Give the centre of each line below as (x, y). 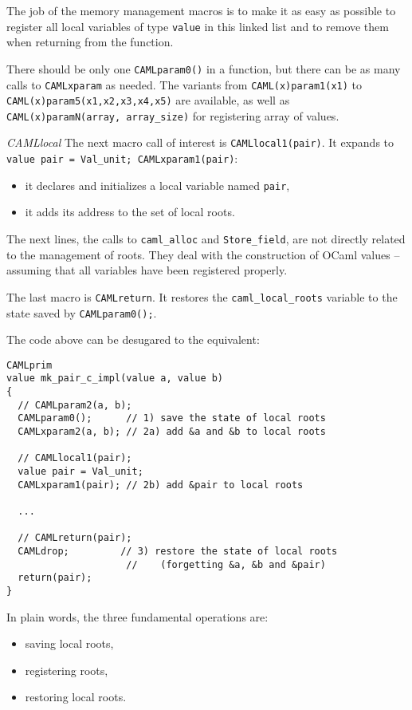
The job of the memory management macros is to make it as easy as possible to (201, 10)
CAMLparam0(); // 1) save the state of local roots (172, 418)
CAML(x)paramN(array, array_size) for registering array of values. (173, 115)
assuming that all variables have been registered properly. (147, 270)
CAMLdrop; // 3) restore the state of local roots (178, 551)
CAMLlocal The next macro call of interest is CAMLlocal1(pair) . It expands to (200, 142)
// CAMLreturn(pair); (75, 538)
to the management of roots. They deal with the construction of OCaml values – (203, 254)
